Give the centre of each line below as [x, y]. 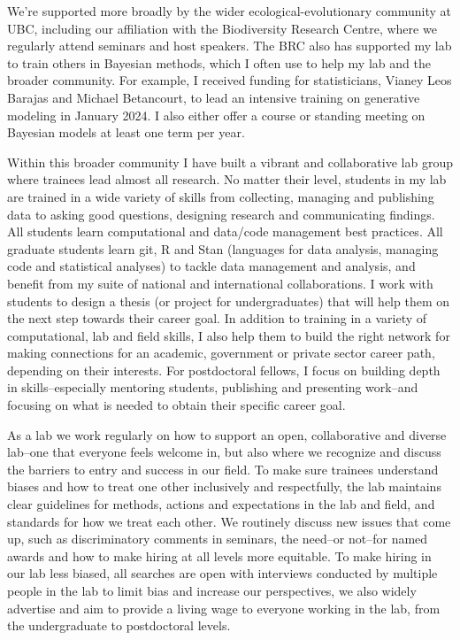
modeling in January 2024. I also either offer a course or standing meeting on [216, 115]
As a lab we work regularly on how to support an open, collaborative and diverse [227, 434]
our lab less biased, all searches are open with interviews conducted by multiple [222, 573]
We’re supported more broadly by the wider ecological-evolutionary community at [229, 11]
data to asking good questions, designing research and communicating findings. [221, 214]
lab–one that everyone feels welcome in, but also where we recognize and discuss [224, 452]
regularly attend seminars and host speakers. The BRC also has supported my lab [230, 46]
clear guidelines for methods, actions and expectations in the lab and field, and [221, 504]
